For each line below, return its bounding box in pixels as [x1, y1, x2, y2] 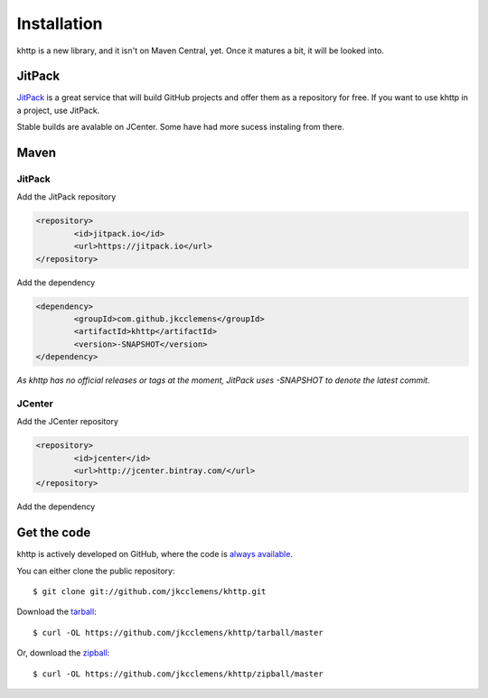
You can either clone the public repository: [16, 565, 175, 576]
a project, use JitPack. [16, 105, 100, 116]
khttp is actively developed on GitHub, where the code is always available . [16, 549, 294, 560]
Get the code [16, 525, 91, 541]
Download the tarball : [16, 606, 97, 618]
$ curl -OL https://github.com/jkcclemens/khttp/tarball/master [33, 628, 324, 638]
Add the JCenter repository [16, 416, 119, 427]
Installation [16, 14, 103, 33]
